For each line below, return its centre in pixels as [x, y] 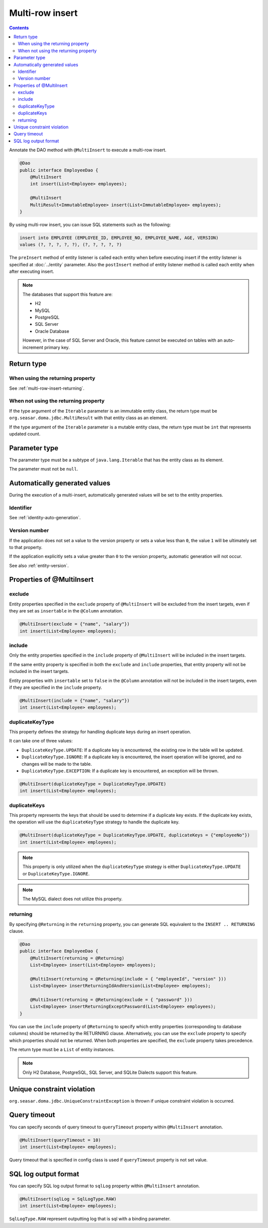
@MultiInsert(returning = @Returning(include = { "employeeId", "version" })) [128, 979]
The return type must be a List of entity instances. [62, 1049]
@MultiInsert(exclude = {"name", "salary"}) [75, 624]
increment [33, 347]
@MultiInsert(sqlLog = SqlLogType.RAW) [68, 1199]
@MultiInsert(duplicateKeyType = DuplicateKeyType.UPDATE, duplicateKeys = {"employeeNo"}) [135, 835]
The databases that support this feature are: [67, 294]
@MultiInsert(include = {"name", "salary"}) [75, 700]
